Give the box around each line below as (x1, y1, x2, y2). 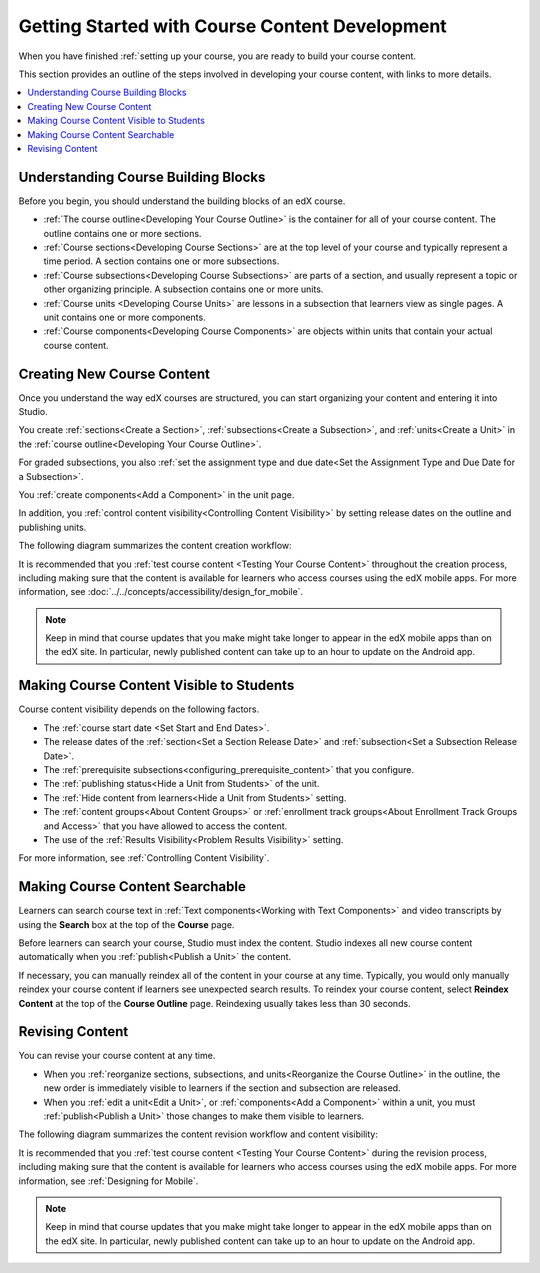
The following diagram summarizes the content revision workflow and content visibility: (18, 1128, 379, 1140)
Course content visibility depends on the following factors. (18, 703, 260, 715)
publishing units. (18, 521, 87, 533)
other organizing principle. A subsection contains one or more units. (43, 283, 324, 295)
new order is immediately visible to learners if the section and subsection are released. (43, 1082, 401, 1094)
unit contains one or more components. (43, 311, 206, 323)
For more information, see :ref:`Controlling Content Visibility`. (18, 852, 270, 864)
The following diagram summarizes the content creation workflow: (18, 540, 292, 552)
